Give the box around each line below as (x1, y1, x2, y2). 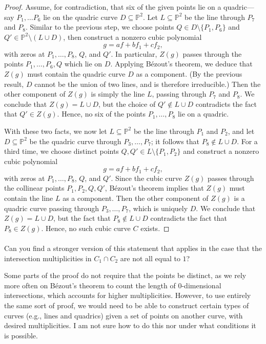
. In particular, (111, 48, 157, 59)
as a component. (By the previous (136, 68, 242, 79)
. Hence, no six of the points (57, 108, 146, 119)
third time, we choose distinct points (4, 146, 119, 156)
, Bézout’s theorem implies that (105, 182, 204, 193)
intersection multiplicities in (4, 253, 92, 263)
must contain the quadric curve (27, 68, 126, 79)
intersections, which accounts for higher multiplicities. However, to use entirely (4, 290, 251, 301)
